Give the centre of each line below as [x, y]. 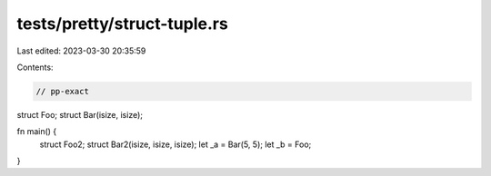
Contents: [35, 67]
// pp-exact [63, 91]
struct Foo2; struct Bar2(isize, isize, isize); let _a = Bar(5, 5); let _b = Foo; [175, 144]
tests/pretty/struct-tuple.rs [123, 24]
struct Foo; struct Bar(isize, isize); [80, 114]
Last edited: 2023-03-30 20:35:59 [81, 51]
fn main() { [37, 132]
